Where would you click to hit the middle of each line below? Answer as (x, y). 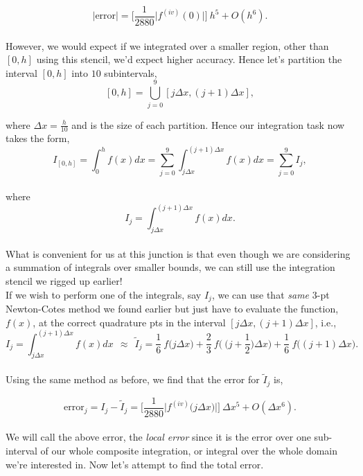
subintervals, (131, 72)
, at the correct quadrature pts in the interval (129, 322)
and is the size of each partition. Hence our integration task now (208, 124)
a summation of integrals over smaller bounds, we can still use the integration (170, 267)
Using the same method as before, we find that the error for (133, 379)
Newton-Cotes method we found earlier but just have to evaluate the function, (172, 308)
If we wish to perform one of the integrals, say (104, 294)
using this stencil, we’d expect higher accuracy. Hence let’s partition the (189, 59)
